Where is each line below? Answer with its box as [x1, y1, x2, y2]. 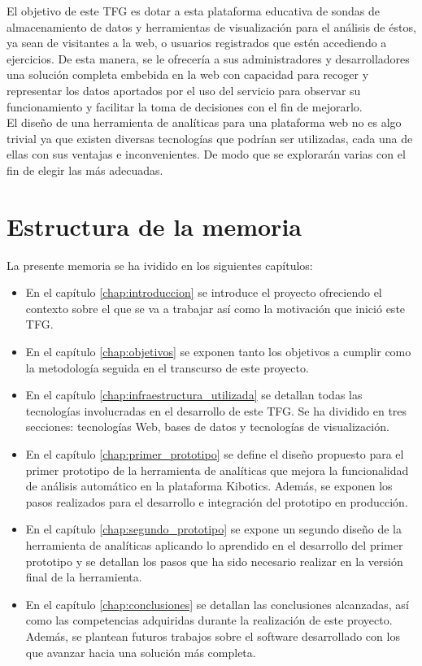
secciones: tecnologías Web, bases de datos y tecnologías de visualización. [25, 418, 389, 435]
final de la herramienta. [25, 568, 142, 585]
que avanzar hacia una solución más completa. [25, 643, 256, 660]
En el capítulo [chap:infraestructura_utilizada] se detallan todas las [25, 386, 363, 403]
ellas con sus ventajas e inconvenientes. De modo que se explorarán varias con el [7, 146, 406, 163]
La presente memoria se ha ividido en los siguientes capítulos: [7, 256, 313, 273]
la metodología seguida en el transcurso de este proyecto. [25, 359, 309, 376]
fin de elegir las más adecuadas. [7, 161, 163, 178]
